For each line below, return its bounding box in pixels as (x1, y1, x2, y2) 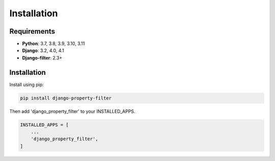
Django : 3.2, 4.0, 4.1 (22, 47, 64, 53)
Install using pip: (9, 82, 44, 88)
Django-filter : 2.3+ (22, 55, 63, 61)
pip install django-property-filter (20, 95, 112, 101)
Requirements (9, 27, 56, 36)
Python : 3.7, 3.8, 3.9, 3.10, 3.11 (22, 41, 85, 47)
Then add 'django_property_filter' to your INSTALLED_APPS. (9, 108, 135, 114)
